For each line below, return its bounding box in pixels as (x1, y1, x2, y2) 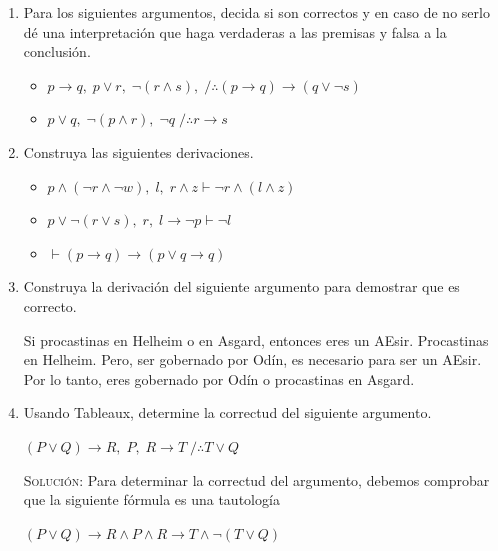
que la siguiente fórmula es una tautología (23, 489, 280, 510)
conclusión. (23, 41, 91, 62)
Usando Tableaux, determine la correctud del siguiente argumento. (23, 402, 432, 423)
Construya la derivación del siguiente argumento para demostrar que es (23, 276, 460, 297)
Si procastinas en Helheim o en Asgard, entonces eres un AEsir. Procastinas (23, 329, 489, 350)
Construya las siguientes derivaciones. (23, 141, 254, 162)
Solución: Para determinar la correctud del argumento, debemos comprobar (23, 469, 490, 490)
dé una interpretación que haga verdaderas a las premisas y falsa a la (23, 21, 447, 42)
